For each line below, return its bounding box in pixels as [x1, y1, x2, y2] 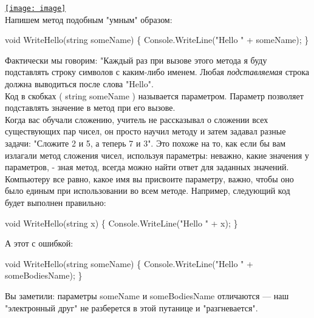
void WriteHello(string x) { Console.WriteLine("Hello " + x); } [5, 216, 238, 229]
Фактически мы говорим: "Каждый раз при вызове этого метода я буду [5, 53, 267, 66]
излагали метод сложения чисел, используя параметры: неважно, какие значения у [5, 148, 309, 161]
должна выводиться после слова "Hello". [5, 78, 154, 90]
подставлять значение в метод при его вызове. [5, 101, 176, 114]
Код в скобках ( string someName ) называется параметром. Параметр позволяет [5, 89, 304, 102]
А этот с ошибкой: [5, 237, 73, 250]
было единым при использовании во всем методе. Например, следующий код [5, 184, 290, 197]
